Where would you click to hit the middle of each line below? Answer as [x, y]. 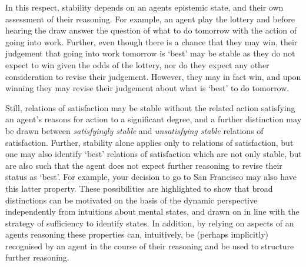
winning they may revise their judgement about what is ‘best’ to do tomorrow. [147, 88]
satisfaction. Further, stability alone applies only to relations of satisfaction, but [149, 142]
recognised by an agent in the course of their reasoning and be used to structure [150, 246]
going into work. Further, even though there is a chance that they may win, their [152, 41]
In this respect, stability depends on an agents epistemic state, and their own [144, 7]
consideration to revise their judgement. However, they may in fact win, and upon [153, 76]
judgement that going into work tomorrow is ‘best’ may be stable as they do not [150, 53]
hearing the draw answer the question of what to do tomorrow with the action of [151, 30]
